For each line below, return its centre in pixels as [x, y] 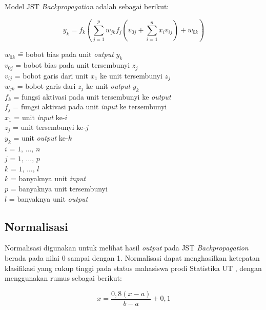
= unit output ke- [41, 137]
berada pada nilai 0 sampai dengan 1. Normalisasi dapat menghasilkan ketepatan [132, 258]
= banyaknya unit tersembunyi [59, 189]
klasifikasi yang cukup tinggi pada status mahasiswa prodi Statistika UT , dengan [133, 268]
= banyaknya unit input [48, 178]
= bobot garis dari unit [51, 75]
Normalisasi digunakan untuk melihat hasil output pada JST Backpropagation [127, 248]
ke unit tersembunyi [131, 75]
